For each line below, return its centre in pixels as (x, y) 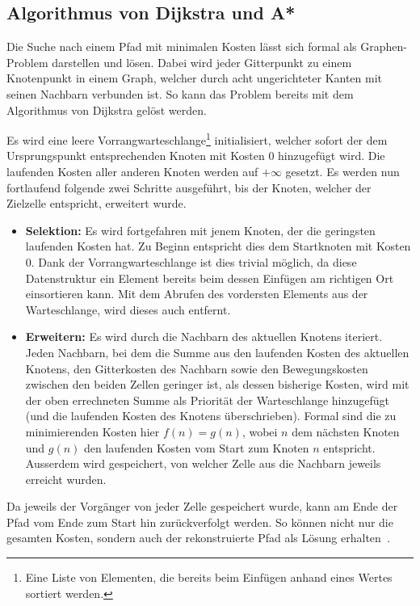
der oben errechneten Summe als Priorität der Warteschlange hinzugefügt (207, 400)
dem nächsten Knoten (346, 431)
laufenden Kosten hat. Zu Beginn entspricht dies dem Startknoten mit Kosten (218, 246)
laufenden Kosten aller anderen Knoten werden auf (132, 172)
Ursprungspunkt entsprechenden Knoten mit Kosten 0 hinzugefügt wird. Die (196, 156)
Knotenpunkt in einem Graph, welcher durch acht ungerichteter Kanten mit (195, 78)
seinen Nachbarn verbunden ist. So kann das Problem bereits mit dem (180, 93)
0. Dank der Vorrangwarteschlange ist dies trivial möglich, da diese (191, 261)
